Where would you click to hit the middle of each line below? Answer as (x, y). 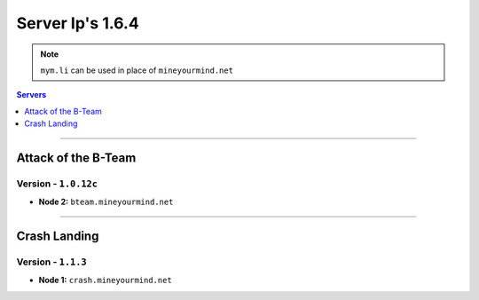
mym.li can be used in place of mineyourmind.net (137, 70)
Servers (31, 95)
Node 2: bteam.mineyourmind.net (106, 202)
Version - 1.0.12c (57, 184)
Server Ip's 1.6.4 (78, 23)
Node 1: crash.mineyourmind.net (105, 280)
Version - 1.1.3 (52, 262)
